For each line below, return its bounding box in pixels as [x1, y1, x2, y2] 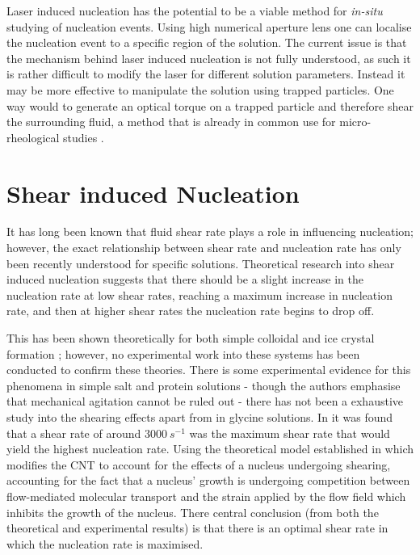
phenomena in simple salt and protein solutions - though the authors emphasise [6, 376, 401, 393]
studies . [63, 128, 104, 145]
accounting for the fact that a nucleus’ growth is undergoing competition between [6, 472, 410, 489]
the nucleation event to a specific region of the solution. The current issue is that [6, 34, 407, 51]
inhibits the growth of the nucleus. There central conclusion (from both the [6, 503, 379, 520]
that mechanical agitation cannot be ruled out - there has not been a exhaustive [6, 393, 404, 410]
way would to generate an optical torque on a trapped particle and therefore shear [6, 97, 414, 114]
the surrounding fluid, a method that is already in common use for [6, 113, 336, 130]
